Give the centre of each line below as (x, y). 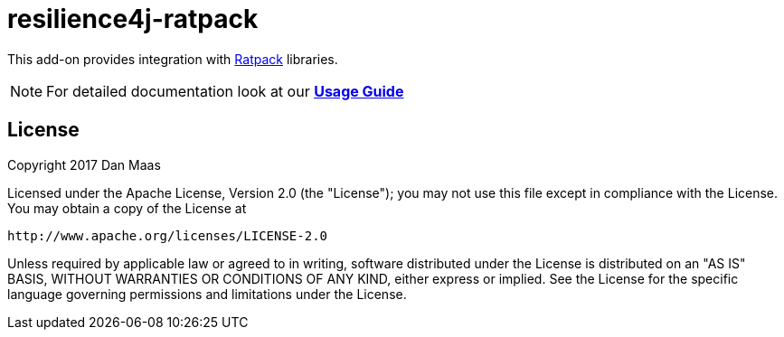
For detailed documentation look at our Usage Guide (225, 91)
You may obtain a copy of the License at (127, 208)
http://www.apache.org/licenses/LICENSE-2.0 (168, 235)
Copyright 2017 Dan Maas (84, 164)
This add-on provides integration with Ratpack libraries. (173, 59)
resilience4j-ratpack (133, 19)
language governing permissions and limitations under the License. (207, 294)
